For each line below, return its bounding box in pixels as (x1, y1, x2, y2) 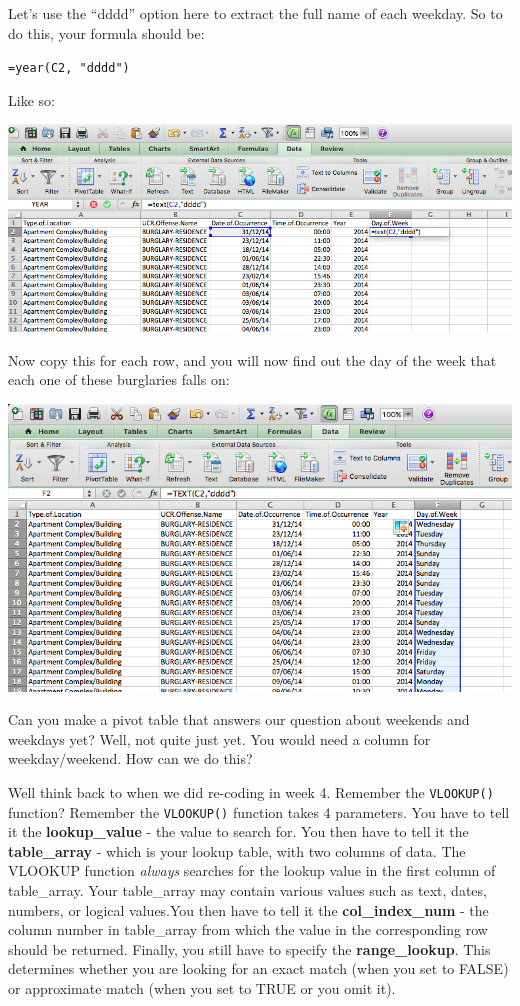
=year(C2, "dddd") (8, 61, 130, 76)
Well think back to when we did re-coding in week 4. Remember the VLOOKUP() (8, 781, 494, 802)
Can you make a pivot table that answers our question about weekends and (8, 709, 470, 730)
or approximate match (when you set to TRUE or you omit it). (8, 977, 396, 998)
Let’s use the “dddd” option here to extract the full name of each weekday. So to (8, 3, 503, 23)
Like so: (8, 89, 55, 110)
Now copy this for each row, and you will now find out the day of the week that (8, 349, 497, 370)
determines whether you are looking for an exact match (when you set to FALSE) (8, 958, 509, 979)
